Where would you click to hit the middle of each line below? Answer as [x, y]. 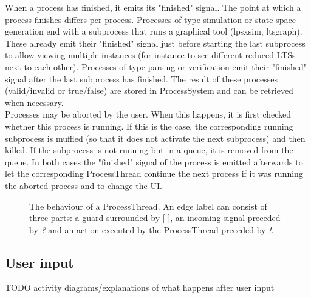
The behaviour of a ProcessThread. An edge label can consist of [148, 206]
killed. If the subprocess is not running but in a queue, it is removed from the [149, 150]
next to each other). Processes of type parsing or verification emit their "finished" [156, 66]
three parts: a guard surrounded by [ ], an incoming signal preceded [155, 218]
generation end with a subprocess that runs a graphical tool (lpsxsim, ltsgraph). [154, 31]
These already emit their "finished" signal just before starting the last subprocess [155, 43]
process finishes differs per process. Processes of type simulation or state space [150, 19]
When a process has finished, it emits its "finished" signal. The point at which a [153, 7]
